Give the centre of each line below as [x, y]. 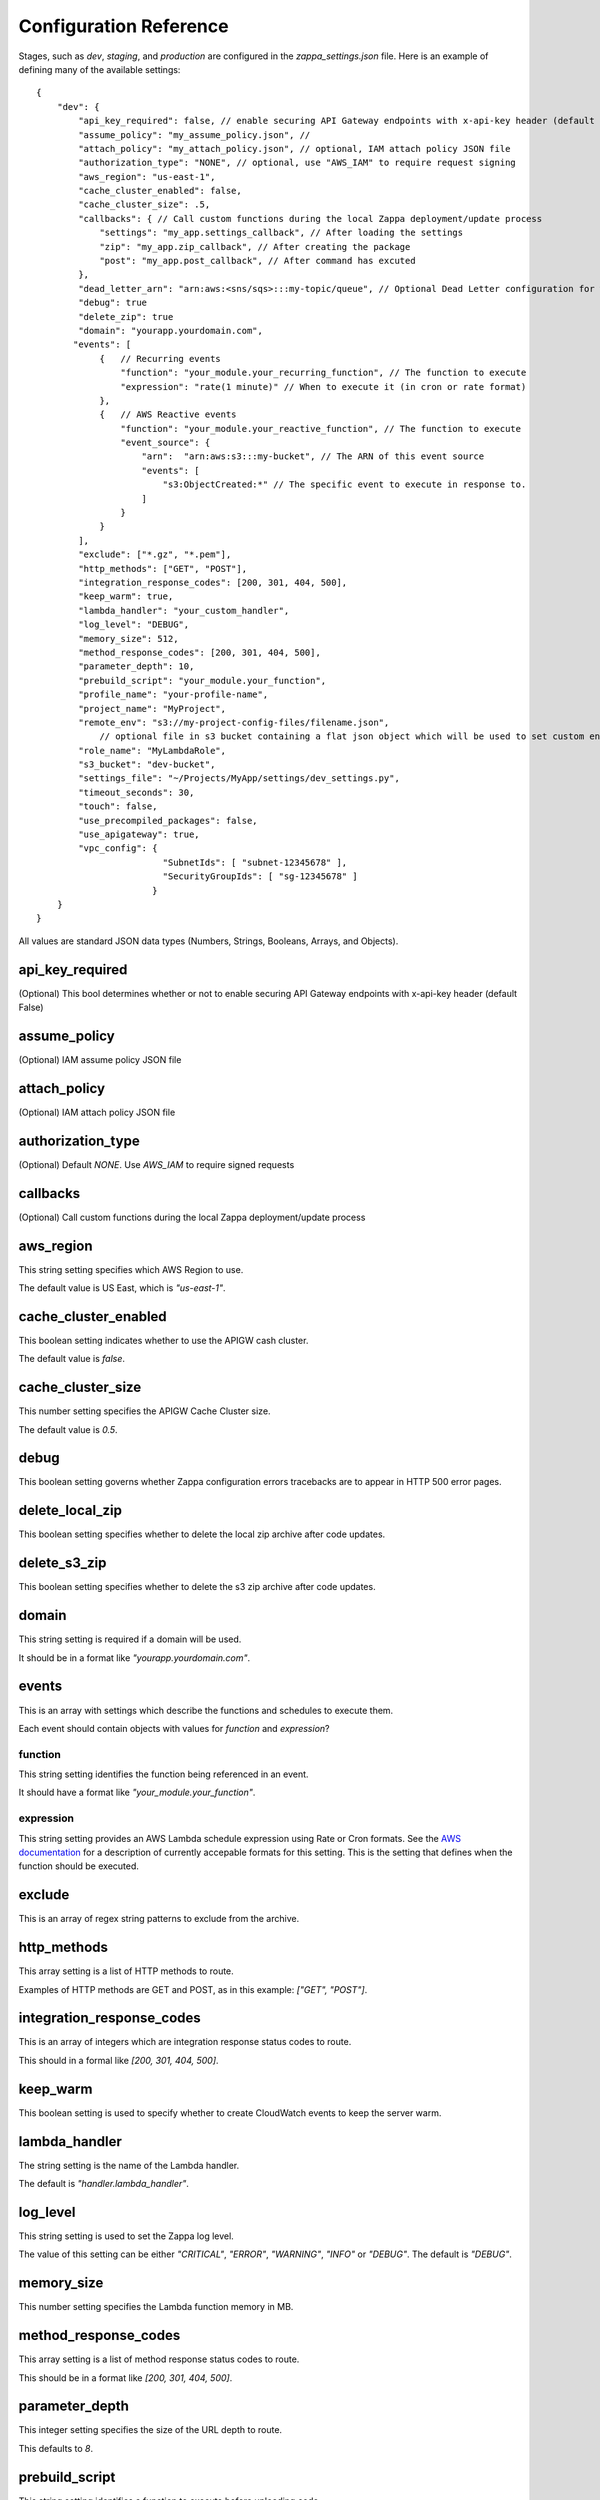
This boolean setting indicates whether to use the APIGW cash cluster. [163, 1340]
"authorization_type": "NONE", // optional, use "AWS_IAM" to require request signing [297, 163]
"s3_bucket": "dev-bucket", [147, 764]
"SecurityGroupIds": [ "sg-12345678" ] [260, 876]
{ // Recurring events [160, 358]
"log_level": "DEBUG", [134, 624]
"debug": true [113, 303]
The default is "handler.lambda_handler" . [104, 2184]
